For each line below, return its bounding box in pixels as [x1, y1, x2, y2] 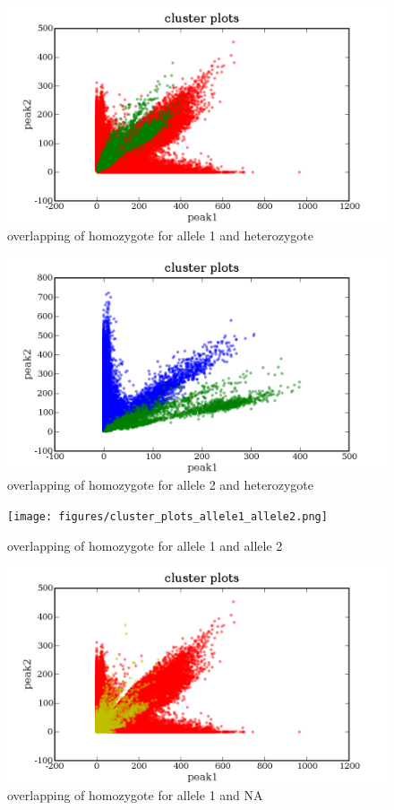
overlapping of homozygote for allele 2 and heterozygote [7, 475, 313, 494]
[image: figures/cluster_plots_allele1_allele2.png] [7, 510, 328, 523]
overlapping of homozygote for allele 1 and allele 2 [7, 536, 283, 554]
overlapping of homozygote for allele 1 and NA [7, 786, 263, 805]
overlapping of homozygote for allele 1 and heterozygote [7, 225, 313, 244]
